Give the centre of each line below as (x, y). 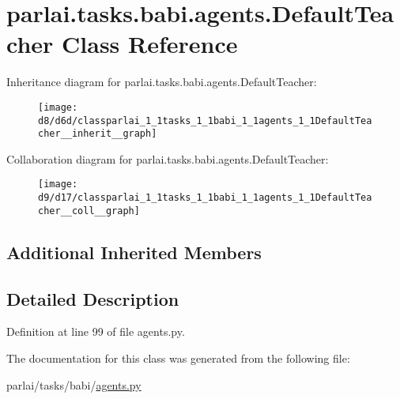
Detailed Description (93, 298)
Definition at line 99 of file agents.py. (96, 331)
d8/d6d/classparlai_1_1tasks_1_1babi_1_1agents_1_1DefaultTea (205, 120)
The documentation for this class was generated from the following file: (178, 358)
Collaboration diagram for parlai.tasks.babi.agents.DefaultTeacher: (168, 158)
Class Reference (150, 44)
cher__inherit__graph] (98, 134)
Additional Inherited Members (134, 252)
